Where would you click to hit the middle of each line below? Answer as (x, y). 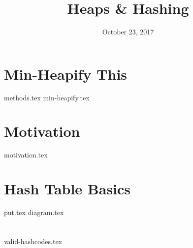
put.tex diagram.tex (34, 212)
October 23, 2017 (128, 32)
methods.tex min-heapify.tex (47, 97)
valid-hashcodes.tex (33, 241)
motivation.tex (26, 155)
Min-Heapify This (66, 74)
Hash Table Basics (67, 189)
